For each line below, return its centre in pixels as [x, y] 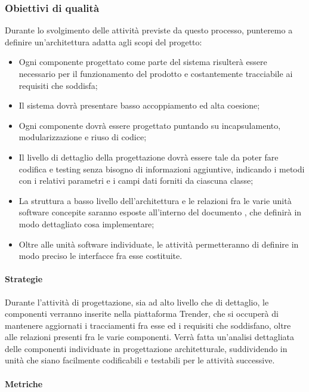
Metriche [24, 383]
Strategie [24, 279]
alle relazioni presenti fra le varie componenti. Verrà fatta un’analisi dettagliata [149, 337]
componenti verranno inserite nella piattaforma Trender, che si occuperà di [142, 314]
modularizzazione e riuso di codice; [83, 137]
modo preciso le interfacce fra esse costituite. [101, 256]
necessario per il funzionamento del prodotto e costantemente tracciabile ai [156, 73]
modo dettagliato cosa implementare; [86, 223]
